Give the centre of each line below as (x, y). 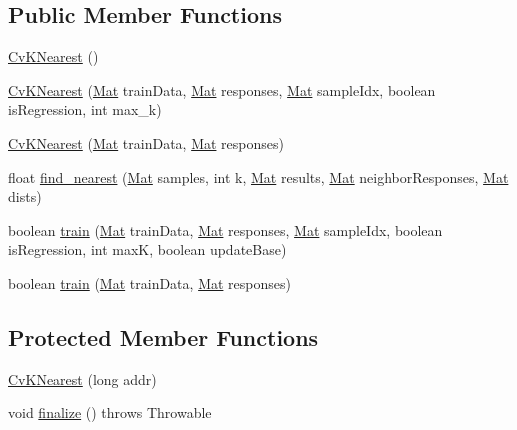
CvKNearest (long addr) (82, 378)
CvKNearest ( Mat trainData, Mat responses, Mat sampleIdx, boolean (222, 89)
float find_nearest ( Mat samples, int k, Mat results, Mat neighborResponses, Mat (258, 176)
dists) (25, 196)
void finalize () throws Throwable (110, 412)
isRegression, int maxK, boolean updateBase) (147, 249)
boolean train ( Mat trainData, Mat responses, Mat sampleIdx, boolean (225, 229)
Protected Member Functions (163, 336)
